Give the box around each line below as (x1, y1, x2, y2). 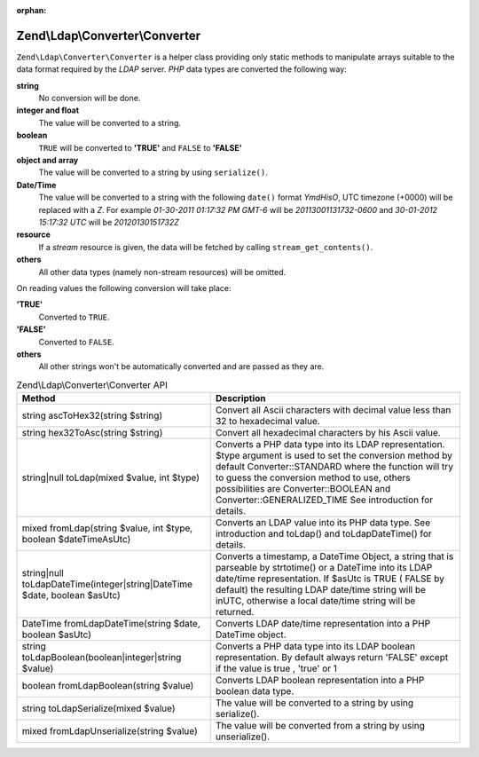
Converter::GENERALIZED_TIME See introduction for (215, 493, 434, 506)
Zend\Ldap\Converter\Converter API (16, 378, 169, 390)
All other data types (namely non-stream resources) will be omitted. (38, 266, 287, 277)
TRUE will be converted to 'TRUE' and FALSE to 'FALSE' (38, 142, 243, 153)
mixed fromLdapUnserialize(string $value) (21, 725, 199, 737)
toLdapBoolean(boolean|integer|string (21, 651, 182, 664)
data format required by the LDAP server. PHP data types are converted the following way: (16, 64, 348, 75)
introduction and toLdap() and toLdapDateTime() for (215, 528, 432, 540)
